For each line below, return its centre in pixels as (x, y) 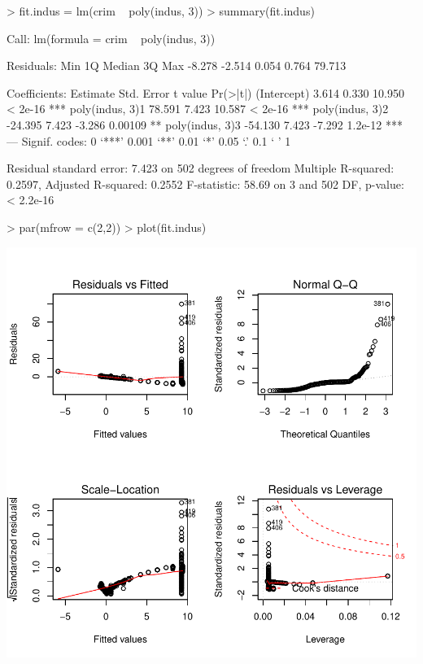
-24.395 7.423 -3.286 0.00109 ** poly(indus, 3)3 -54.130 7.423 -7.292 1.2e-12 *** (205, 124)
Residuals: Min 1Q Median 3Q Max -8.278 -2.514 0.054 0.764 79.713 (177, 66)
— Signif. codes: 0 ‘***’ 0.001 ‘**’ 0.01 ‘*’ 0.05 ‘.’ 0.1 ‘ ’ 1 (149, 140)
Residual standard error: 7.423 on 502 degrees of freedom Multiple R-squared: (201, 168)
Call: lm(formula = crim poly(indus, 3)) (111, 38)
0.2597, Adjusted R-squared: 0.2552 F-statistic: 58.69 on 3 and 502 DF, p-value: (205, 183)
